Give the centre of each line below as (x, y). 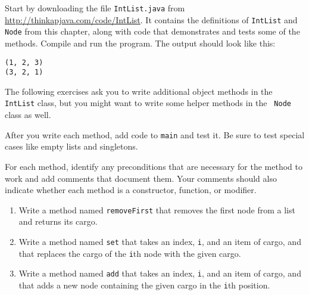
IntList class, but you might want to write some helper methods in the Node (148, 103)
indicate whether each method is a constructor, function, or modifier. (131, 190)
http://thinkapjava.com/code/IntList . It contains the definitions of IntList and (151, 19)
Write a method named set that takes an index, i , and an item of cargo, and (160, 241)
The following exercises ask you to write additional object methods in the (139, 91)
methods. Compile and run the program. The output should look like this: (140, 43)
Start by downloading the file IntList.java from (95, 8)
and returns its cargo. (58, 221)
